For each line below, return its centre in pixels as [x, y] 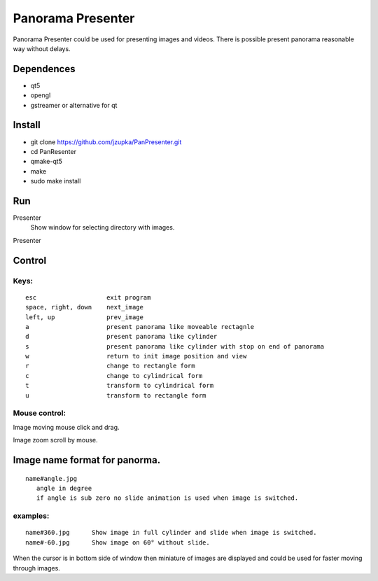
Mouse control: [40, 413]
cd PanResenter [54, 151]
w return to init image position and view [136, 356]
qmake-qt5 [47, 162]
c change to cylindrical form [114, 376]
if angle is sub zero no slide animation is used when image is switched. [167, 498]
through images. [37, 568]
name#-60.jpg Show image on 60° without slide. [118, 542]
